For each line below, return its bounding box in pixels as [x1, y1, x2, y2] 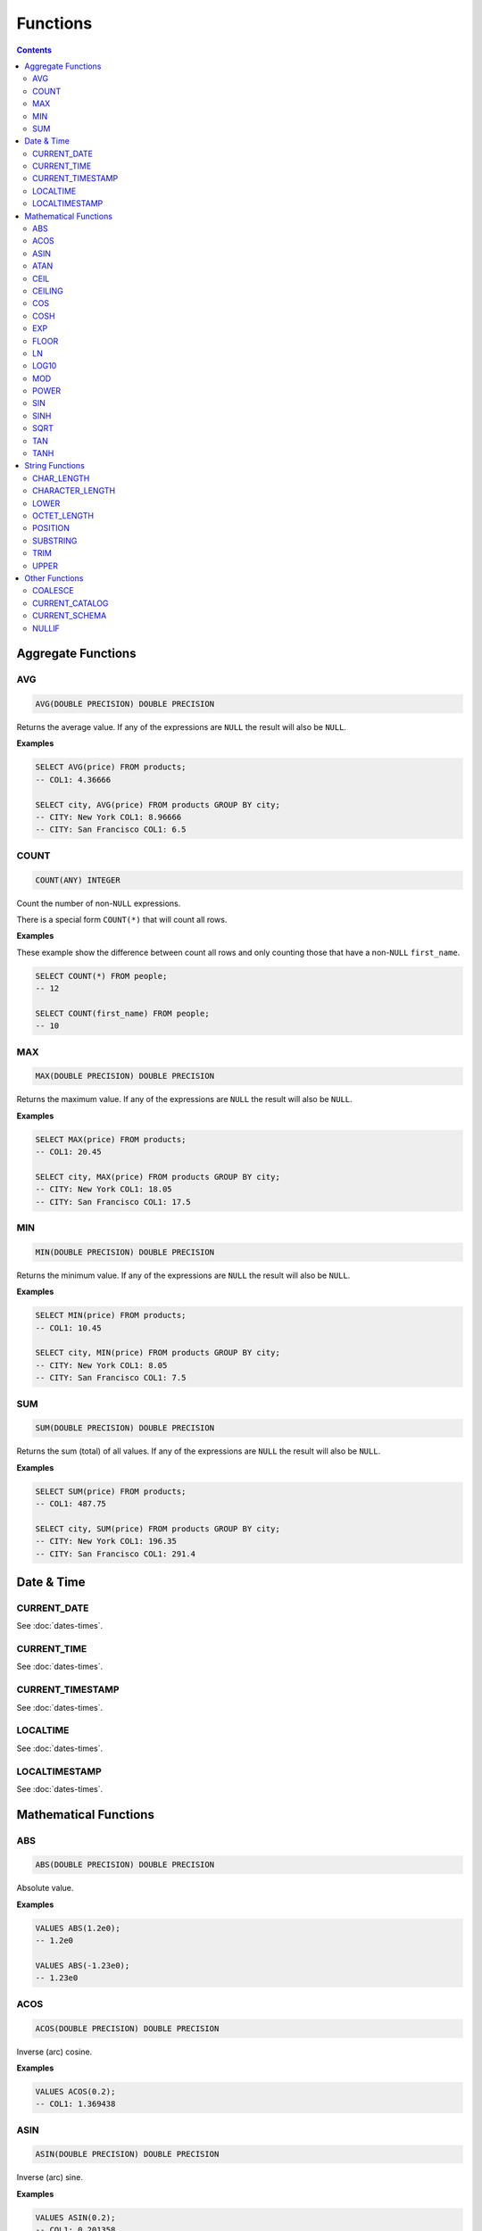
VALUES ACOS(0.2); [35, 2086, 116, 2096]
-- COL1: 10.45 [35, 1323, 102, 1333]
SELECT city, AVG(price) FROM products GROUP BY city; [35, 800, 280, 809]
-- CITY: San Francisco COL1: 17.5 [35, 1197, 191, 1207]
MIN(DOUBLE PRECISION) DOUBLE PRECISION [35, 1247, 214, 1257]
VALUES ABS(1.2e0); [35, 1923, 120, 1933]
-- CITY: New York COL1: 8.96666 [35, 812, 182, 822]
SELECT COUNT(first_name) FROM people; [35, 1008, 210, 1018]
